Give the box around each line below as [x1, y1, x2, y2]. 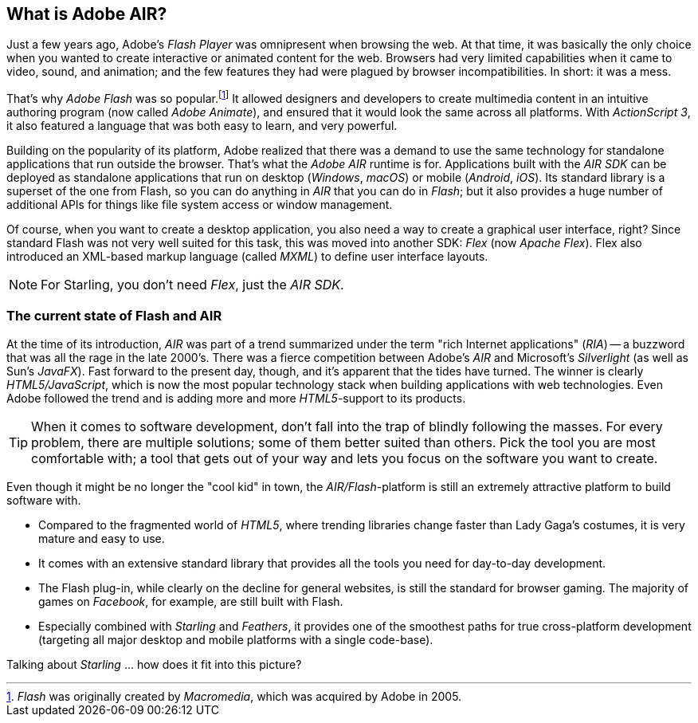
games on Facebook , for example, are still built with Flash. [38, 594, 343, 608]
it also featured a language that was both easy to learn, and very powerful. [6, 119, 398, 133]
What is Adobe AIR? [6, 4, 167, 24]
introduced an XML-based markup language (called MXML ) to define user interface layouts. [6, 250, 488, 264]
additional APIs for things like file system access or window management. [6, 198, 393, 212]
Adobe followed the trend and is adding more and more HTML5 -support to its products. [6, 391, 466, 405]
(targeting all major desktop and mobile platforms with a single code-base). [38, 632, 433, 646]
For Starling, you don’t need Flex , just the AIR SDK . [41, 277, 344, 293]
